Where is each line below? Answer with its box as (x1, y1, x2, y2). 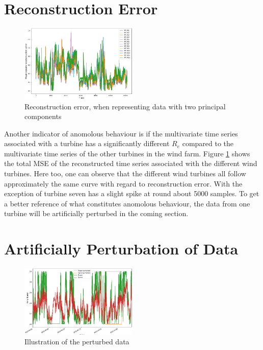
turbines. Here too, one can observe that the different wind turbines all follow (4, 168, 246, 179)
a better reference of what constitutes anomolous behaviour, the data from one (4, 198, 250, 208)
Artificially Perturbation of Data (4, 238, 239, 259)
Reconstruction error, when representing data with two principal (24, 101, 226, 111)
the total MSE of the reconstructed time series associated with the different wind (4, 158, 257, 169)
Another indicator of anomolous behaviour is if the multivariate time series (4, 128, 238, 138)
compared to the (182, 138, 234, 149)
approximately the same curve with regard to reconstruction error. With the (4, 178, 243, 189)
